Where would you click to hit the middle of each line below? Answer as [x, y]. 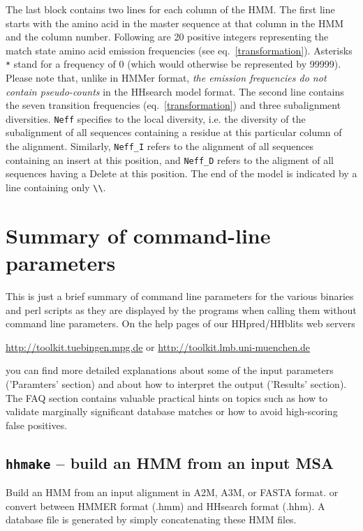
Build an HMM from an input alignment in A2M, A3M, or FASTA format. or [172, 492]
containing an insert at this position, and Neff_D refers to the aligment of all [170, 159]
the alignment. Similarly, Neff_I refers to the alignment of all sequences [160, 146]
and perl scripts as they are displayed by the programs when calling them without [181, 309]
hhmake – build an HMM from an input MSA [170, 462]
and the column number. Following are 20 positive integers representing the [167, 37]
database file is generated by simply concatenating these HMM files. [151, 519]
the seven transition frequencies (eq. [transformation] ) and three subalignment [173, 105]
